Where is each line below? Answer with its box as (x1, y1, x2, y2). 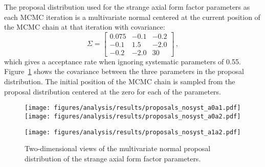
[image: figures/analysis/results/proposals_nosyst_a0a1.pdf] (25, 104, 241, 112)
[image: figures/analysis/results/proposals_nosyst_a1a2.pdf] (25, 128, 241, 136)
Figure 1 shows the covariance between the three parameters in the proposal (4, 66, 244, 77)
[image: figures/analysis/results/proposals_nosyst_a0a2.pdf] (25, 112, 241, 120)
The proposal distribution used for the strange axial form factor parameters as (4, 2, 250, 12)
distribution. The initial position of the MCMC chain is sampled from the (4, 76, 235, 87)
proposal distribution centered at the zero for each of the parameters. (4, 86, 222, 97)
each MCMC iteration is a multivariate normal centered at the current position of (4, 11, 260, 22)
